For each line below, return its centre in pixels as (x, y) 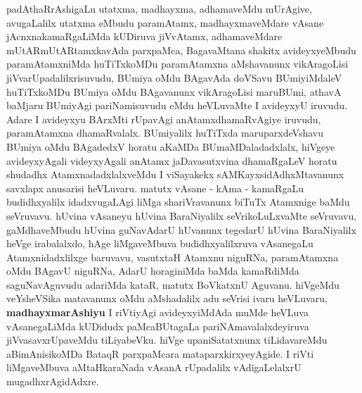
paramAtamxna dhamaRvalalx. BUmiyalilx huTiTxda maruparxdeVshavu (165, 133)
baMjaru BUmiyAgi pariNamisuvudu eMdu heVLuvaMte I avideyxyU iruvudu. (177, 105)
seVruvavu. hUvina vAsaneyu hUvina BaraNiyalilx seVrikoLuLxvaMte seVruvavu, (182, 215)
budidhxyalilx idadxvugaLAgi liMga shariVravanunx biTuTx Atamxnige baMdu (178, 202)
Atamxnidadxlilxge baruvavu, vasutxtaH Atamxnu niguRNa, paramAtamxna (173, 257)
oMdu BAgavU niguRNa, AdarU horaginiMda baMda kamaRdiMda (153, 271)
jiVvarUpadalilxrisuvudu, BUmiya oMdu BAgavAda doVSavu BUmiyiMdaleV (174, 77)
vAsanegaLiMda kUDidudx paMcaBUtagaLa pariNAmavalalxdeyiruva (158, 326)
